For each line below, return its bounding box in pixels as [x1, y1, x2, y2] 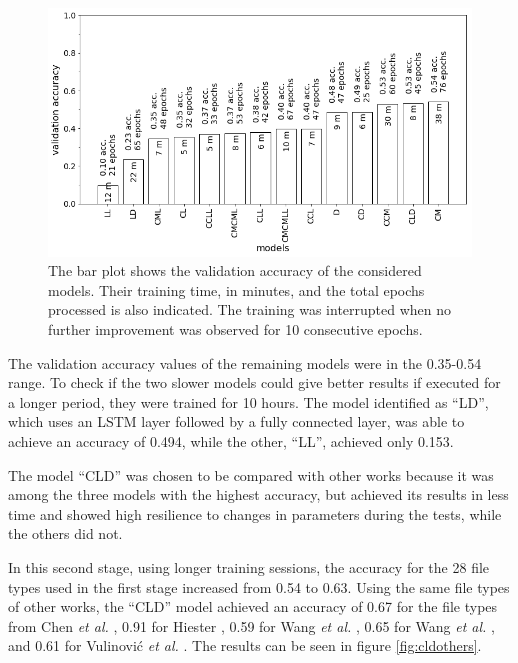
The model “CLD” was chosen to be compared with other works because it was [8, 464, 494, 485]
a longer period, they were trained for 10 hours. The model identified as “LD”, [8, 391, 489, 412]
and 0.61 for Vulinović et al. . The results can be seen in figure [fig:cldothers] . [8, 635, 482, 656]
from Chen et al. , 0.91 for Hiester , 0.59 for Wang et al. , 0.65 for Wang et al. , [8, 615, 495, 636]
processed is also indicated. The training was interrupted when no [48, 299, 452, 320]
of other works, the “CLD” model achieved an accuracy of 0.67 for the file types [8, 596, 498, 617]
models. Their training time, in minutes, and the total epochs [48, 279, 425, 300]
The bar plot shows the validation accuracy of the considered [48, 260, 422, 281]
